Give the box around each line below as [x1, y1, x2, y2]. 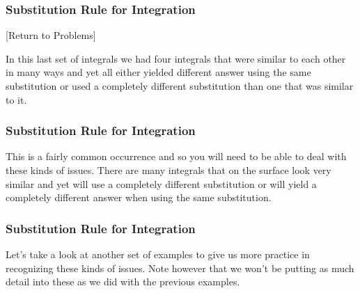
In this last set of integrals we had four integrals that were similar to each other [6, 51, 346, 65]
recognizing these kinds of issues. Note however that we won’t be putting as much [6, 260, 354, 275]
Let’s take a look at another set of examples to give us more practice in [6, 247, 310, 261]
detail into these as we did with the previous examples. [6, 274, 240, 289]
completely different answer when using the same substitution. [6, 190, 272, 205]
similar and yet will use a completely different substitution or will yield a [6, 176, 317, 191]
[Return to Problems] [6, 28, 96, 42]
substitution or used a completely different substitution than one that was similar [6, 79, 354, 93]
